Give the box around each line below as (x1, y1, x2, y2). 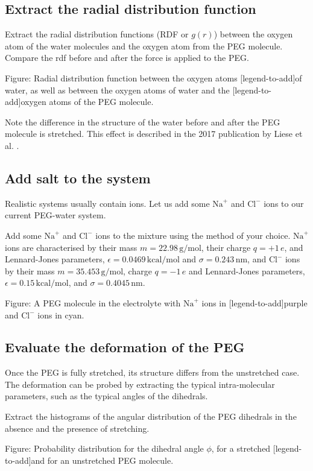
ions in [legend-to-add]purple (201, 296, 308, 309)
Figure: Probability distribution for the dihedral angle (5, 442, 204, 455)
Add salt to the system (5, 168, 151, 187)
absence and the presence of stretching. (5, 422, 150, 434)
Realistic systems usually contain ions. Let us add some (5, 197, 210, 209)
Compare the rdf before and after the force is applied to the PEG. (5, 51, 249, 64)
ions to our (264, 197, 304, 209)
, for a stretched (211, 442, 271, 455)
